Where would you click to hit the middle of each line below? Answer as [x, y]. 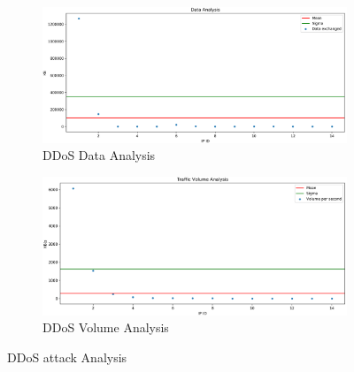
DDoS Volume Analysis [106, 327]
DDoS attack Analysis [67, 357]
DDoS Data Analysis [99, 155]
